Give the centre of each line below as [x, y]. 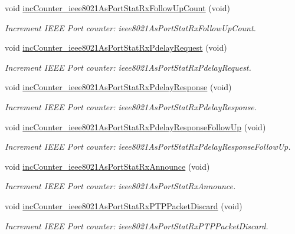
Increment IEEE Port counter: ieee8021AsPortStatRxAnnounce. [120, 186]
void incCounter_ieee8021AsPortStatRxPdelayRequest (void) [116, 47]
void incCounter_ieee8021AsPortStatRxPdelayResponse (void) [118, 87]
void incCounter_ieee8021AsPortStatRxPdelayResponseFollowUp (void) [135, 126]
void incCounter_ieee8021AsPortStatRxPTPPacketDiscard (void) [124, 205]
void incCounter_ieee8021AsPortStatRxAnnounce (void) [107, 166]
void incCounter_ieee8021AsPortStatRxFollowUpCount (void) [117, 8]
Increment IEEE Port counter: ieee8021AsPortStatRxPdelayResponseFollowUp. [148, 146]
